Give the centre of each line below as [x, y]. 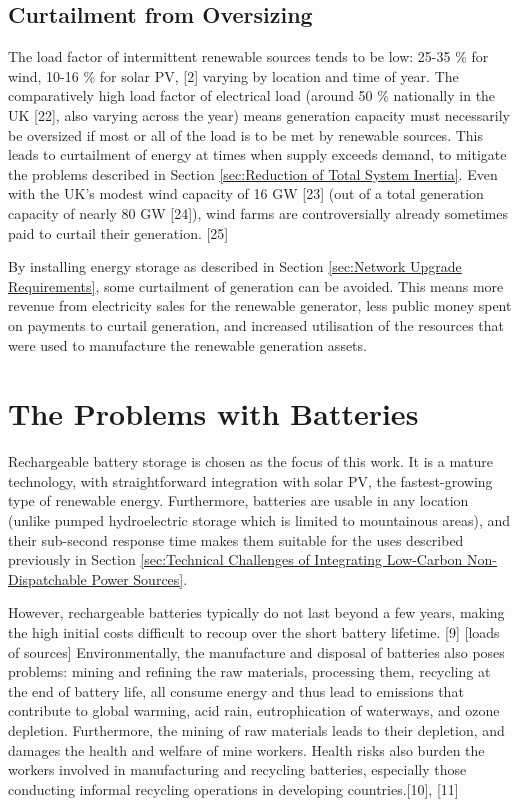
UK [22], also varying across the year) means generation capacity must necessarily [259, 114]
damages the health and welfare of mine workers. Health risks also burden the [246, 749]
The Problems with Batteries [213, 413]
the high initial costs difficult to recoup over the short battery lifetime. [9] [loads [254, 631]
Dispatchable [47, 578]
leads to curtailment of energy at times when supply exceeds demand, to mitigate [257, 154]
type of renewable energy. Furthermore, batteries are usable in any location [238, 500]
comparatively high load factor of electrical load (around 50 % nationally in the [252, 95]
